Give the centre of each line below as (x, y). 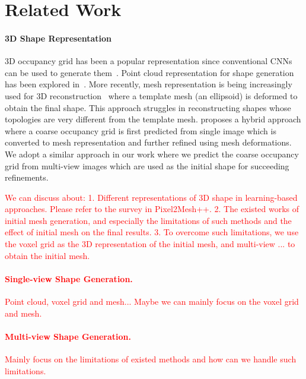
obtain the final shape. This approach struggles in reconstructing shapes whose (148, 107)
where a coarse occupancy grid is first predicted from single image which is (141, 130)
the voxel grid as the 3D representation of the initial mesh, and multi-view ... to (150, 244)
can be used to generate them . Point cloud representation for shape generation (149, 72)
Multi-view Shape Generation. (68, 336)
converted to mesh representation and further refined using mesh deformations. (148, 142)
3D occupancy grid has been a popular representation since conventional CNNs (149, 61)
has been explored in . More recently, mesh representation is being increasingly (149, 84)
